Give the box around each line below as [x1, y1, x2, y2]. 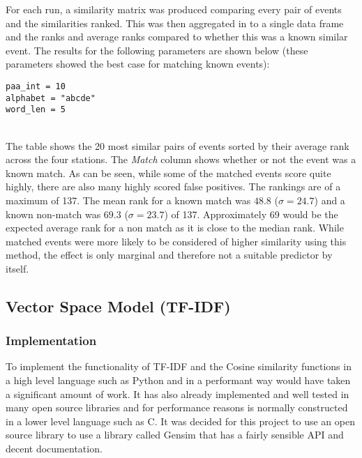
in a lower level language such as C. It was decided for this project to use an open [6, 413, 355, 428]
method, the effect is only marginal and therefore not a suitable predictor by [6, 247, 333, 262]
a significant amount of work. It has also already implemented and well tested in [6, 386, 349, 401]
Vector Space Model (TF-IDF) [6, 295, 231, 316]
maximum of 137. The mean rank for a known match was [6, 192, 251, 207]
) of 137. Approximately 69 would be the [164, 206, 338, 221]
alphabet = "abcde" [6, 93, 96, 103]
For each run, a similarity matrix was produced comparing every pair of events [6, 2, 342, 16]
